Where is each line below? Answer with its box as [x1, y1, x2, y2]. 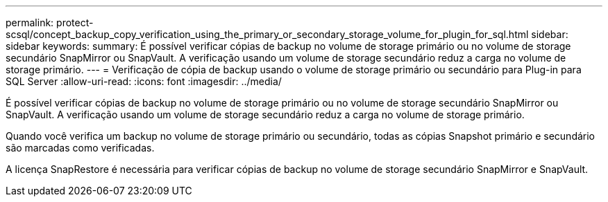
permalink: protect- [6, 17, 94, 28]
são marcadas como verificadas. [6, 142, 155, 154]
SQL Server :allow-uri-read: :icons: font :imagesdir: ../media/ [6, 75, 282, 87]
